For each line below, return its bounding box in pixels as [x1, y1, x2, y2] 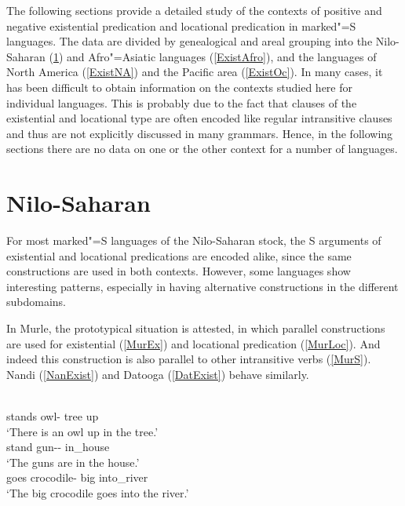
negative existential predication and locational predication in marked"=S [6, 17, 356, 34]
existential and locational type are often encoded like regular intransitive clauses [6, 110, 392, 126]
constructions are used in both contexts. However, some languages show [6, 263, 351, 279]
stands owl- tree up [6, 408, 99, 424]
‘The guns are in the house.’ [6, 453, 140, 470]
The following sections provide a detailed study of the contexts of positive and [6, 2, 382, 18]
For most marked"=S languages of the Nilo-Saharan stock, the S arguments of [6, 232, 381, 249]
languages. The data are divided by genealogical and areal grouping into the [6, 33, 373, 49]
